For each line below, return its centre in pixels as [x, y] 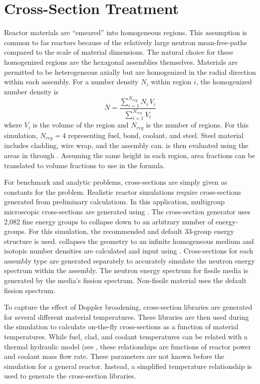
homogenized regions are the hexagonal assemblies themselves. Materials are [121, 61]
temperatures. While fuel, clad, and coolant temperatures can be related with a [126, 337]
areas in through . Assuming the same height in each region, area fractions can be [130, 155]
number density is [31, 91]
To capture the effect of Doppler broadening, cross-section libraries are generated [128, 307]
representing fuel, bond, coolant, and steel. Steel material [156, 135]
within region [171, 82]
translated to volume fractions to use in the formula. [85, 165]
